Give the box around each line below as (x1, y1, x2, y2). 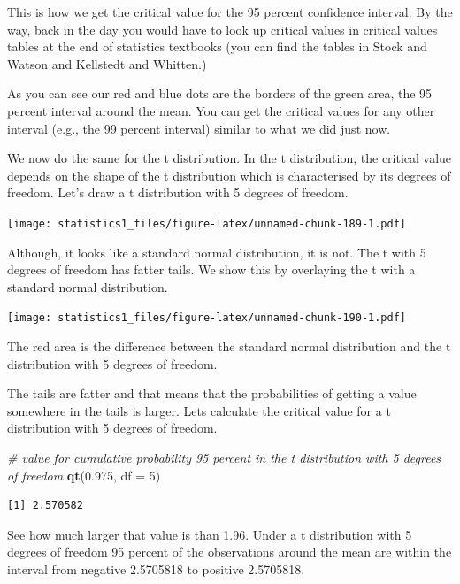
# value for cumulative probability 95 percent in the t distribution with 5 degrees (7, 449, 441, 466)
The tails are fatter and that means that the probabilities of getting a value (7, 384, 417, 403)
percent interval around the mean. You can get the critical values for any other (7, 101, 435, 119)
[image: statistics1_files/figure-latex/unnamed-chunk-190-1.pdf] (7, 311, 407, 325)
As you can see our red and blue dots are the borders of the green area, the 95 (7, 84, 433, 103)
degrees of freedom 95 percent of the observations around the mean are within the (7, 542, 452, 561)
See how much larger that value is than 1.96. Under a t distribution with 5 (7, 525, 412, 543)
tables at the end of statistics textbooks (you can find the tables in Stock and (7, 37, 427, 56)
